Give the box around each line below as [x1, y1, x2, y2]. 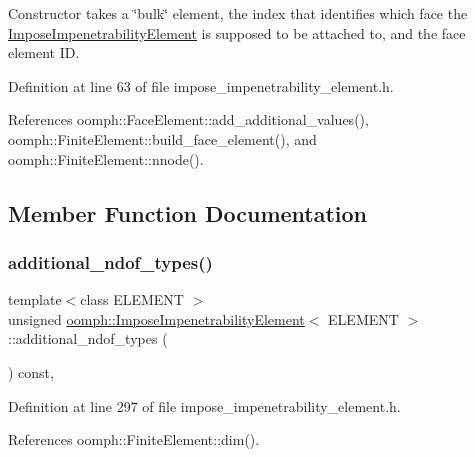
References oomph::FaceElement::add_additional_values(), [8, 109, 369, 130]
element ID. [8, 42, 80, 63]
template [8, 289, 62, 310]
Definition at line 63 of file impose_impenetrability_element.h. [8, 75, 394, 96]
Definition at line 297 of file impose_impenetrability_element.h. [8, 395, 401, 416]
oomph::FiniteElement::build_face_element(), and [8, 128, 317, 149]
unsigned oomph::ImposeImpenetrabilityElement [8, 308, 305, 329]
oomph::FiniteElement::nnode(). [8, 148, 204, 169]
